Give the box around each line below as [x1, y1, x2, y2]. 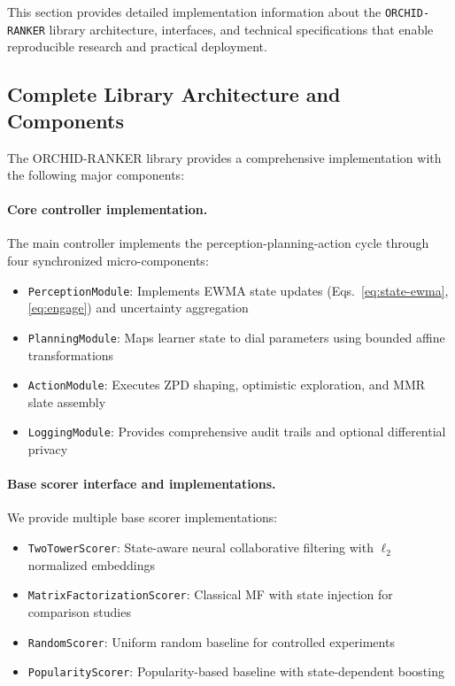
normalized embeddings [27, 555, 156, 574]
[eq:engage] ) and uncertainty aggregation [27, 298, 249, 317]
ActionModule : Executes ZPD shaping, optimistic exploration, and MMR [27, 375, 426, 394]
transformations [27, 345, 114, 364]
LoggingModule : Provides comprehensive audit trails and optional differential [27, 422, 446, 441]
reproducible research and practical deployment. [7, 37, 267, 56]
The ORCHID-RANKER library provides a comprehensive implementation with [7, 148, 442, 166]
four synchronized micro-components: [7, 251, 209, 270]
